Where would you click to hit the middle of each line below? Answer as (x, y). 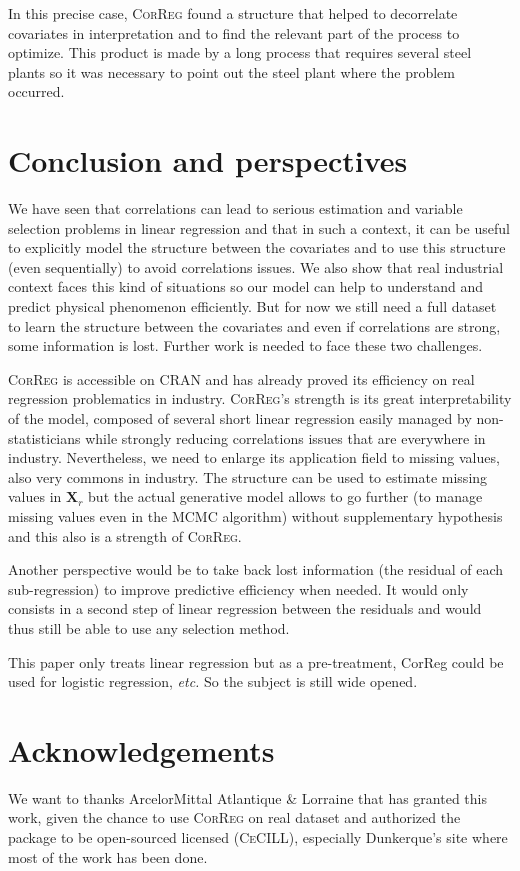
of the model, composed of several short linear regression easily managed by (240, 418)
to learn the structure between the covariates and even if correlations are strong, (254, 325)
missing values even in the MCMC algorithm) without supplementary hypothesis (255, 516)
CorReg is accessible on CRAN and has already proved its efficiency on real (241, 378)
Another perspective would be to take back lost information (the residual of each (256, 569)
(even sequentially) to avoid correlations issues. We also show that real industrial (256, 266)
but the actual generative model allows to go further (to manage (285, 496)
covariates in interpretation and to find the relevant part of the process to (234, 32)
